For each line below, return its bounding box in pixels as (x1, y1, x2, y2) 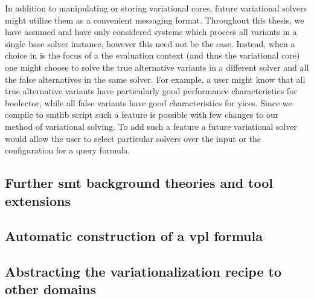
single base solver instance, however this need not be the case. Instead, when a (5, 37, 295, 50)
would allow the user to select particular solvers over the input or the (5, 132, 261, 144)
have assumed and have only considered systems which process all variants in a (5, 25, 297, 38)
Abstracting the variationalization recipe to (5, 262, 282, 281)
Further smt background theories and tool (5, 173, 273, 192)
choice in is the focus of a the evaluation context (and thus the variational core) (5, 49, 300, 62)
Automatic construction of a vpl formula (5, 227, 263, 245)
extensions (5, 191, 71, 210)
